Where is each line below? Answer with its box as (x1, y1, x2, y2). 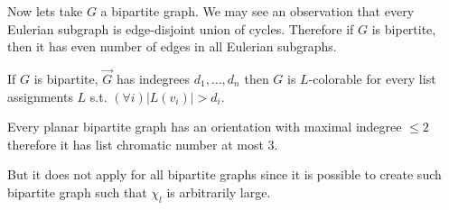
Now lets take (7, 2, 83, 20)
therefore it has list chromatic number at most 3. (7, 134, 278, 153)
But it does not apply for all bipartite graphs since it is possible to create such (7, 165, 442, 184)
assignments (7, 87, 73, 105)
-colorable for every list (308, 69, 436, 87)
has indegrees (116, 69, 191, 87)
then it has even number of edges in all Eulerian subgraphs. (7, 37, 337, 56)
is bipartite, (33, 69, 98, 87)
